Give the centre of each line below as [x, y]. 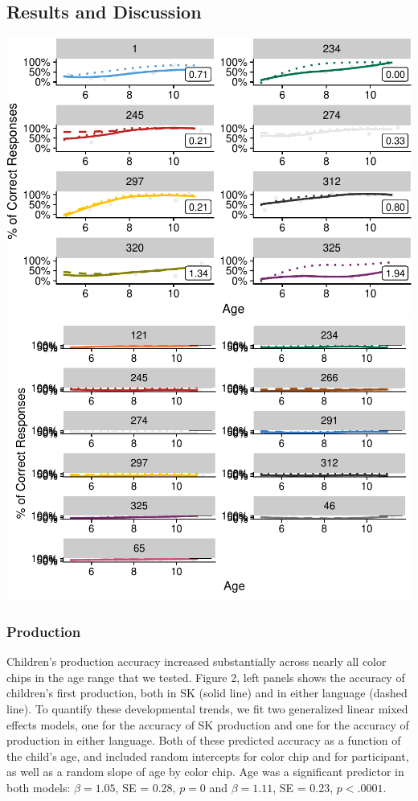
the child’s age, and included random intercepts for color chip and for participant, [208, 756]
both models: [39, 787]
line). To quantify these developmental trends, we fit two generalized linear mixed [207, 708]
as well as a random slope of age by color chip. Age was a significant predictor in [205, 772]
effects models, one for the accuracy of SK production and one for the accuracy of [208, 724]
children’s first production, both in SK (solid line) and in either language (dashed [207, 693]
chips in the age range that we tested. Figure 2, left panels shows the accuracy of [206, 677]
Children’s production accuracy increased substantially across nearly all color [197, 661]
